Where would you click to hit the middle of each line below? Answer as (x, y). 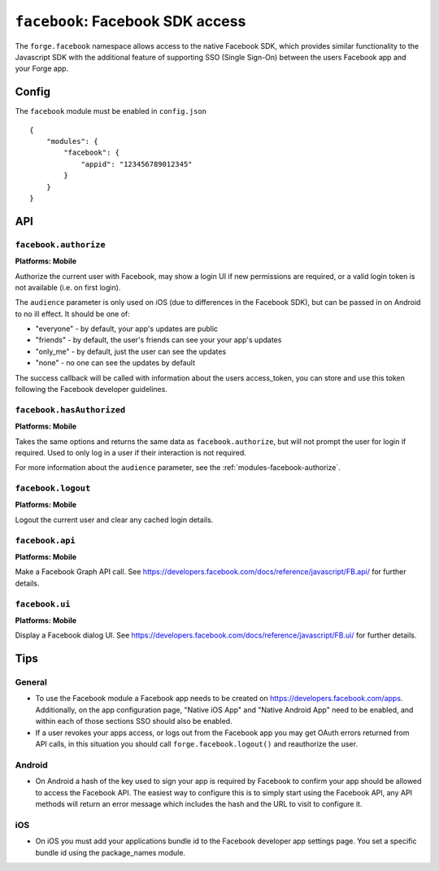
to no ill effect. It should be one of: (72, 314)
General (31, 682)
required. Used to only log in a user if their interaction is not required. (131, 452)
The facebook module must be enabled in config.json (111, 111)
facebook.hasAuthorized (70, 409)
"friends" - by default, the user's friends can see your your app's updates (159, 340)
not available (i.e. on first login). (68, 287)
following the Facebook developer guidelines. (91, 390)
